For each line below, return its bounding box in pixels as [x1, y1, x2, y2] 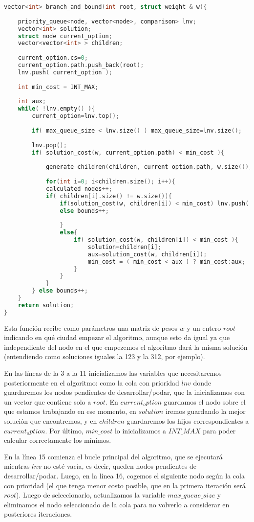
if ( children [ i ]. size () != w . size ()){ [45, 192, 172, 200]
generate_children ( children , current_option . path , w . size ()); [45, 163, 253, 171]
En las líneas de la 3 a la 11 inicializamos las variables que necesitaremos [4, 368, 222, 378]
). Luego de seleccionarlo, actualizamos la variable [16, 490, 166, 500]
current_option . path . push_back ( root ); [18, 62, 144, 68]
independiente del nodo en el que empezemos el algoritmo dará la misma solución [4, 341, 248, 352]
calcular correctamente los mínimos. [4, 435, 111, 445]
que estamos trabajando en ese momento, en [4, 406, 136, 416]
